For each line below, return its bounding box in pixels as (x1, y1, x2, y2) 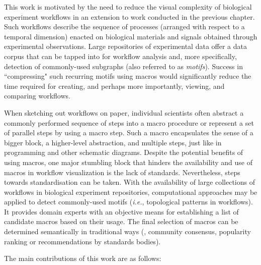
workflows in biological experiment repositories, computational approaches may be (4, 186, 257, 197)
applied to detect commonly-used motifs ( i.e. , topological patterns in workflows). (4, 196, 253, 207)
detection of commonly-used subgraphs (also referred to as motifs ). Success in (4, 61, 243, 71)
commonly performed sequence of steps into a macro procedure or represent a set (4, 117, 254, 128)
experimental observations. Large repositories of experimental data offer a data (4, 41, 247, 51)
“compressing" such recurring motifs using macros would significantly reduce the (4, 71, 251, 81)
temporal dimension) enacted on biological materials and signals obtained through (4, 31, 257, 41)
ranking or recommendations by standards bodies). (4, 236, 161, 246)
